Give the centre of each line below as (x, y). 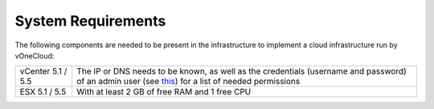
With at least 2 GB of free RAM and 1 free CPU (164, 92)
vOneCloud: (35, 55)
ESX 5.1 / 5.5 (43, 92)
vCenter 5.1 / (43, 71)
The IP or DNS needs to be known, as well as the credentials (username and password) (242, 71)
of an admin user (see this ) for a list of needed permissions (188, 82)
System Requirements (90, 21)
